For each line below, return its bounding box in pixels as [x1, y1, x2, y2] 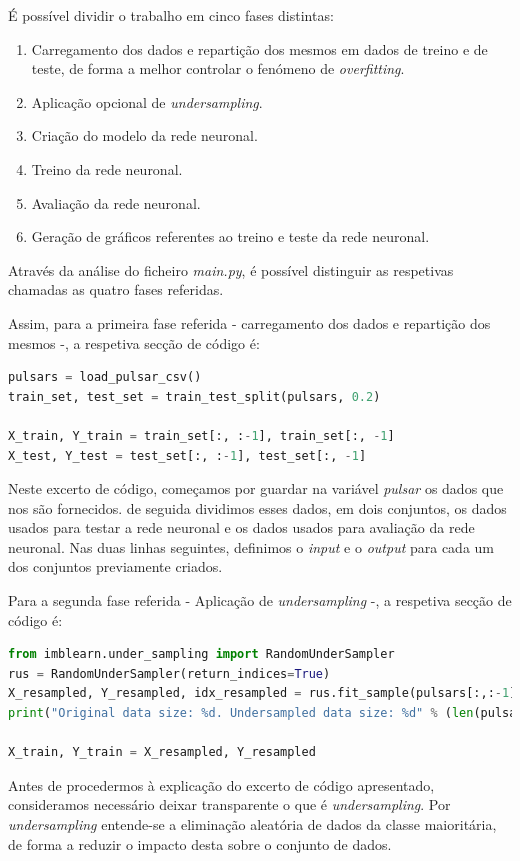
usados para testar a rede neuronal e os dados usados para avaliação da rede [8, 517, 475, 538]
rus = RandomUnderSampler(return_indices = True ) [8, 666, 331, 681]
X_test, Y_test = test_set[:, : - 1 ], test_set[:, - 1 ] [8, 448, 367, 463]
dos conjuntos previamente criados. [8, 556, 223, 577]
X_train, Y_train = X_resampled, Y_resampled [8, 745, 316, 760]
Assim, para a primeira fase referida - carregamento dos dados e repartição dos [8, 312, 491, 333]
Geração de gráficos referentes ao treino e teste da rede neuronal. [31, 226, 430, 247]
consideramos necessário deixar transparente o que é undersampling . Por [8, 794, 451, 815]
